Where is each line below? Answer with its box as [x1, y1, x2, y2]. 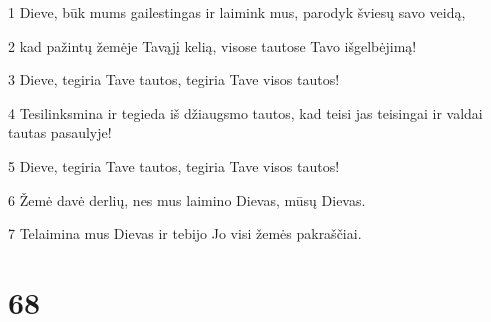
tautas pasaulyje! [8, 122, 112, 143]
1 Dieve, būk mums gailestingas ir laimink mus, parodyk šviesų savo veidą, [8, 2, 466, 22]
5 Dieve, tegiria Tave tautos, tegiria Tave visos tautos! [8, 155, 340, 176]
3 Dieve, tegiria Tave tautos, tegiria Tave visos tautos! [8, 69, 340, 90]
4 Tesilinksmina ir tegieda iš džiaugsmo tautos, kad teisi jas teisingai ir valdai [8, 102, 483, 123]
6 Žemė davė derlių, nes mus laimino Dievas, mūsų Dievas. [8, 189, 366, 210]
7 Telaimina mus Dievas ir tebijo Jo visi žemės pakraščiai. [8, 223, 362, 244]
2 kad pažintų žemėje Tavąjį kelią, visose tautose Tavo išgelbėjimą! [8, 35, 417, 56]
